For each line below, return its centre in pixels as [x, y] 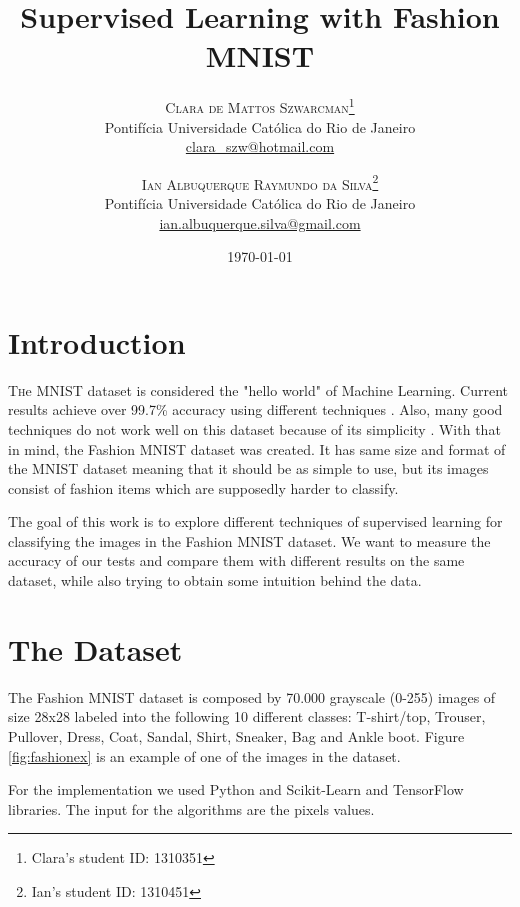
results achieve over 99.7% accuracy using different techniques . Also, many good [255, 409]
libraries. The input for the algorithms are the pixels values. [191, 808]
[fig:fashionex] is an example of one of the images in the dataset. [204, 755]
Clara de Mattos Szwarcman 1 [260, 105]
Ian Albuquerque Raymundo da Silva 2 [260, 182]
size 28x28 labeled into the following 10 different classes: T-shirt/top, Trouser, [247, 716]
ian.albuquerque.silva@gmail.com [260, 222]
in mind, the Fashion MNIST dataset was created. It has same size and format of [257, 448]
